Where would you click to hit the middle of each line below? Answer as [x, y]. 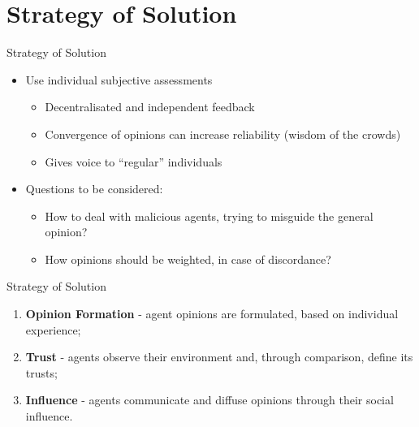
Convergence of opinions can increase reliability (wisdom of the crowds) [223, 134]
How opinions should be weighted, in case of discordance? [188, 259]
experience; [53, 329]
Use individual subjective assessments [119, 79]
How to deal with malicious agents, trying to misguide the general [209, 216]
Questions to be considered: [94, 189]
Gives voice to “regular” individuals [134, 161]
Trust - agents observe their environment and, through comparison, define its [219, 357]
